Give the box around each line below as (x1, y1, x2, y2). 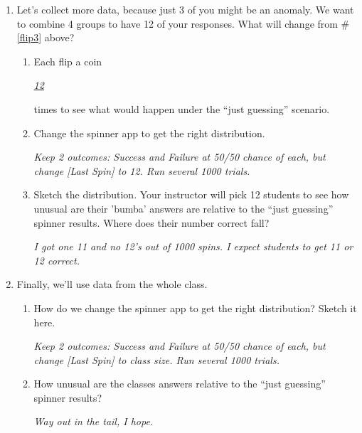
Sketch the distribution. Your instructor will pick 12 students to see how (33, 187, 349, 202)
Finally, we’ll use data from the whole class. (16, 277, 208, 292)
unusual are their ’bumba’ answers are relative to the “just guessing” (33, 201, 334, 215)
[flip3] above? (16, 30, 75, 45)
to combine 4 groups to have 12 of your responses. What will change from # (16, 16, 350, 31)
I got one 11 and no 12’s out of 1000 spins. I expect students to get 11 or (33, 239, 353, 254)
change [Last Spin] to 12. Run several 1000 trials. (33, 163, 250, 178)
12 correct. (33, 252, 80, 267)
